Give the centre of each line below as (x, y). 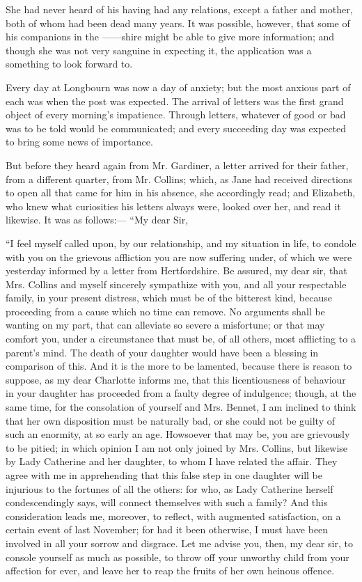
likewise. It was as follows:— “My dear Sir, (97, 220)
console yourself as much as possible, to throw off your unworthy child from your (178, 557)
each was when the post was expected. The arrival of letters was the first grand (175, 101)
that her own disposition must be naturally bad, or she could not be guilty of (170, 420)
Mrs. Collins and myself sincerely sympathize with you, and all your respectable (176, 284)
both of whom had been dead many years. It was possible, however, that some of (178, 23)
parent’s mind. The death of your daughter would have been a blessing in (162, 352)
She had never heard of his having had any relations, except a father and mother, (179, 9)
